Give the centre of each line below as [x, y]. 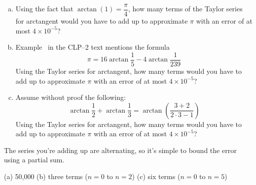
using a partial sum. [34, 160]
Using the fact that [44, 9]
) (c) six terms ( [156, 176]
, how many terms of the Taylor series [185, 9]
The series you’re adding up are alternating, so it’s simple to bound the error [120, 150]
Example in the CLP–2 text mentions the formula [92, 47]
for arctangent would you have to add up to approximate [102, 21]
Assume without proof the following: [71, 97]
